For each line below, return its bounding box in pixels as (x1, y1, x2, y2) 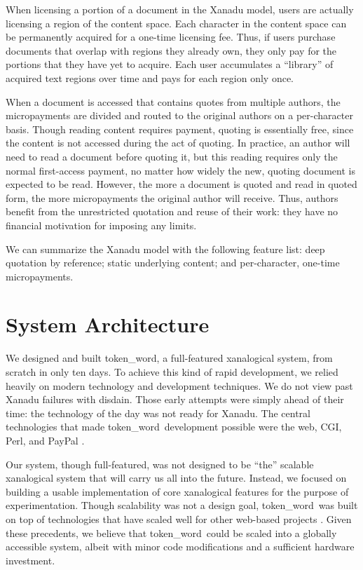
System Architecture (6, 310, 210, 339)
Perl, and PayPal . (6, 433, 85, 447)
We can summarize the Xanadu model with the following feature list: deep (6, 241, 325, 256)
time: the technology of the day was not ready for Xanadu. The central (6, 405, 310, 420)
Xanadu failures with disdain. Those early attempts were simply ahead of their (6, 392, 344, 407)
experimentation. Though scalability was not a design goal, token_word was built (6, 498, 358, 513)
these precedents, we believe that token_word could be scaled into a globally (6, 525, 337, 540)
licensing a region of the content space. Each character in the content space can (6, 15, 347, 30)
